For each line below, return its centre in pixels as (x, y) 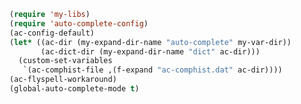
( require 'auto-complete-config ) (79, 23)
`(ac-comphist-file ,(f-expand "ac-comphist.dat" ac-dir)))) (152, 70)
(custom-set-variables (65, 61)
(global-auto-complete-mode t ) (74, 89)
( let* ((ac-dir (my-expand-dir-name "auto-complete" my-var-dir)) (150, 42)
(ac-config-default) (52, 33)
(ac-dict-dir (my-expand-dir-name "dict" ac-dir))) (150, 51)
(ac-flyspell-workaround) (63, 80)
